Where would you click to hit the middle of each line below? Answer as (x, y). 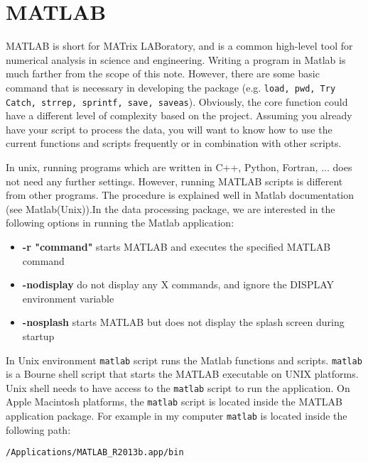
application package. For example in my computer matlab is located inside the (177, 416)
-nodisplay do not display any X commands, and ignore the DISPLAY (178, 284)
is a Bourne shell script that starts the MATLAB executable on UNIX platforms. (182, 374)
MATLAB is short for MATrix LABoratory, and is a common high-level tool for (179, 46)
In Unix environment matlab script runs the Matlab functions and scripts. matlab (184, 360)
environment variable (68, 298)
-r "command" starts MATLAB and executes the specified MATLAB (177, 246)
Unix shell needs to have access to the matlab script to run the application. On (178, 387)
